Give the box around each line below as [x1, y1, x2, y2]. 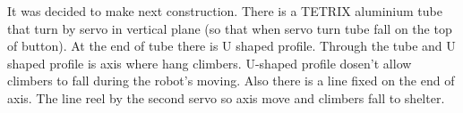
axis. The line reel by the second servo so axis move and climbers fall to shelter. [7, 88, 445, 107]
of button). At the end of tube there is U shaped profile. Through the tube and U [7, 36, 456, 55]
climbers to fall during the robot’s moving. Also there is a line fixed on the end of [7, 71, 455, 90]
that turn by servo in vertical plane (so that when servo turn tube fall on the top [7, 19, 452, 37]
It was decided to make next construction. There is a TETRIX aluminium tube [7, 2, 442, 20]
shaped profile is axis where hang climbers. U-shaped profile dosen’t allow [7, 53, 412, 72]
